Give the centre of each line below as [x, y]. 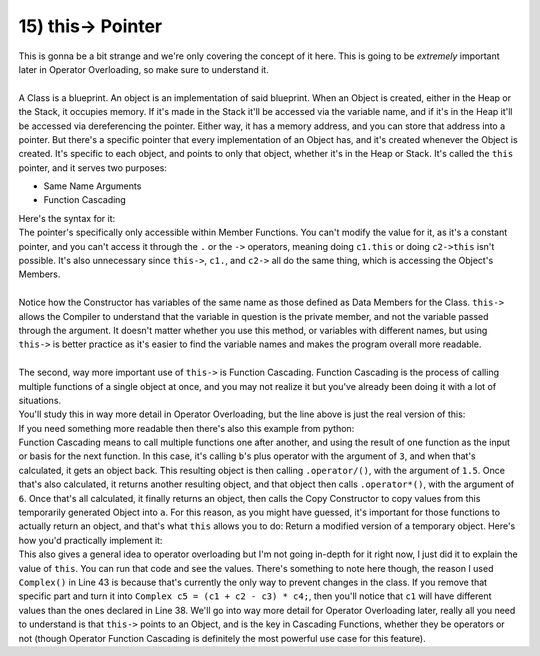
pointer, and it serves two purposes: [92, 167]
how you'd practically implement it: [90, 540]
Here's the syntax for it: [67, 218]
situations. [40, 400]
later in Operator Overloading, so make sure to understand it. [143, 69]
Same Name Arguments [92, 186]
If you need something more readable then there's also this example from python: [186, 428]
